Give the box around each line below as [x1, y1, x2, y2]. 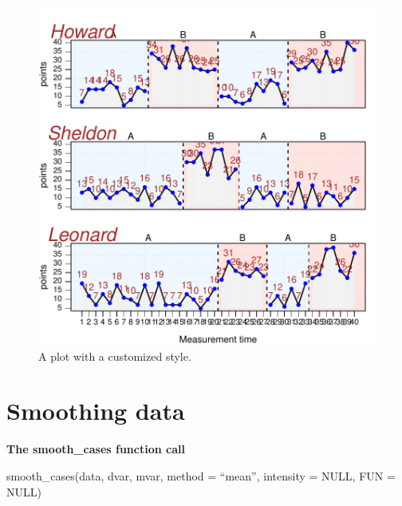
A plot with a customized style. [38, 347, 191, 364]
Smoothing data [6, 394, 185, 427]
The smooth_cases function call [6, 441, 185, 457]
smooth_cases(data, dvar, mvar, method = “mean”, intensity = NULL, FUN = [6, 467, 396, 484]
